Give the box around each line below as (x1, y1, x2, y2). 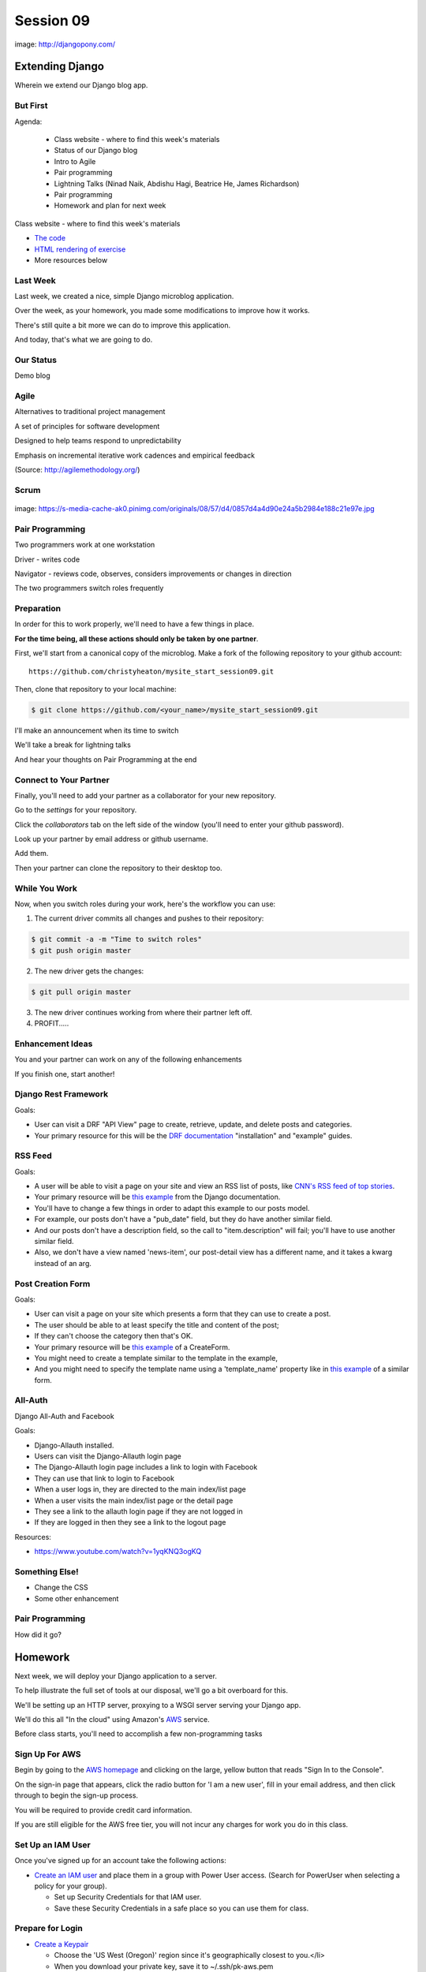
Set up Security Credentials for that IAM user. (54, 1892, 202, 1902)
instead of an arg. (34, 1258, 92, 1268)
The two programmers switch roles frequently (14, 584, 164, 593)
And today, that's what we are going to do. (14, 335, 153, 345)
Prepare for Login (14, 1923, 83, 1934)
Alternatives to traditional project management (14, 407, 166, 416)
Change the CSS (34, 1582, 88, 1593)
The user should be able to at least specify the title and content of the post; (34, 1320, 279, 1329)
